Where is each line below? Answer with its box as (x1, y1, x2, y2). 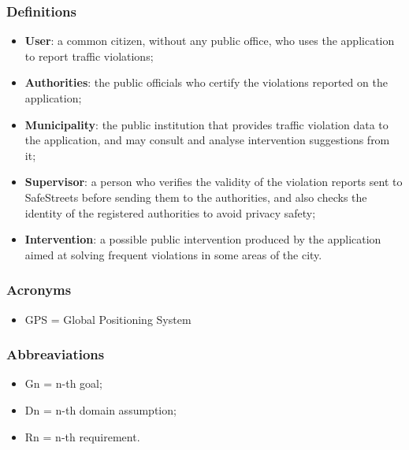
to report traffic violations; (24, 47, 154, 64)
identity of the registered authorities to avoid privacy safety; (24, 204, 316, 221)
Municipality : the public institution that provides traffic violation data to (24, 116, 389, 132)
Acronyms (6, 280, 72, 299)
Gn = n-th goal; (24, 375, 102, 392)
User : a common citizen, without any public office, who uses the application (24, 32, 395, 49)
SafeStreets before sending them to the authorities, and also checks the (24, 188, 367, 205)
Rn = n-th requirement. (24, 428, 140, 444)
